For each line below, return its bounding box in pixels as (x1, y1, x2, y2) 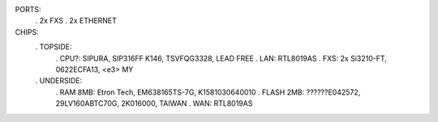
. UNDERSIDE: (35, 76, 83, 86)
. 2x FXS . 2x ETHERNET (35, 16, 118, 26)
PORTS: (15, 5, 41, 14)
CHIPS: (15, 27, 40, 36)
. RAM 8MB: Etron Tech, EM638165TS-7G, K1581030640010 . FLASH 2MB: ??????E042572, (55, 87, 361, 97)
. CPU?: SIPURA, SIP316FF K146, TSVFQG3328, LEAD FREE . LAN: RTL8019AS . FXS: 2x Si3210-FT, (55, 53, 387, 63)
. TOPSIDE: (35, 42, 72, 52)
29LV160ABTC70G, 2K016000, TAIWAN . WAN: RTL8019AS (55, 99, 253, 108)
